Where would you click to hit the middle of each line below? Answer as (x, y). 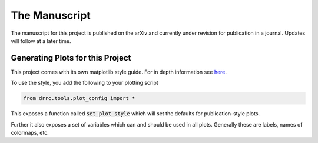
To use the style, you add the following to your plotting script (85, 83)
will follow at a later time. (41, 41)
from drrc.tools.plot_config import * (79, 98)
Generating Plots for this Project (71, 58)
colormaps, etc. (30, 132)
